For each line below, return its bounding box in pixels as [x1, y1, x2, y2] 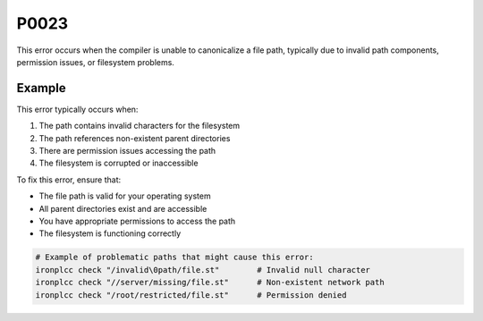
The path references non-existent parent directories [38, 132, 231, 143]
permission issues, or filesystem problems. [16, 56, 174, 67]
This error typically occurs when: [16, 104, 139, 114]
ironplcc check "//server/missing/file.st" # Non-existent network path [35, 277, 385, 288]
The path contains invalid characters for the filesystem [38, 121, 241, 131]
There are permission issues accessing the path [38, 146, 216, 156]
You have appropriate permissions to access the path [38, 215, 236, 226]
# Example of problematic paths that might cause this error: [35, 252, 314, 263]
